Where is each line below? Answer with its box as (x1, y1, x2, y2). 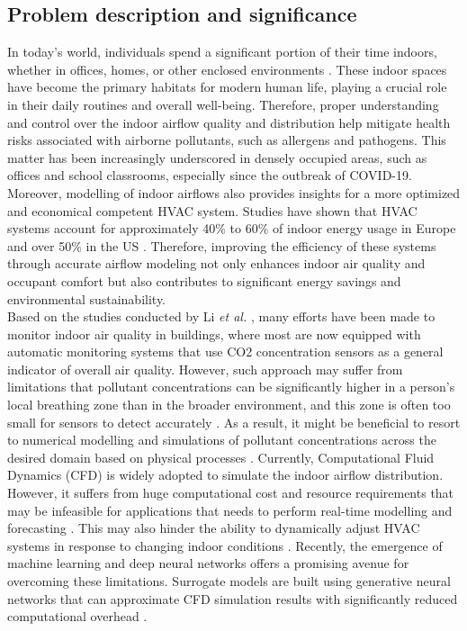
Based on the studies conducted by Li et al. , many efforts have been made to (7, 307, 436, 326)
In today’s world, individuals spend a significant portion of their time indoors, (7, 42, 437, 61)
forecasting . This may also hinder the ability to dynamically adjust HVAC (7, 518, 420, 537)
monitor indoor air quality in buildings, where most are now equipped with (7, 324, 421, 343)
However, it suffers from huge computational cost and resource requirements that (7, 483, 454, 502)
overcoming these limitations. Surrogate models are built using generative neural (7, 572, 451, 590)
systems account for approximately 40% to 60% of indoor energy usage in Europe (7, 219, 456, 238)
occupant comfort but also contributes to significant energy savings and (7, 271, 401, 290)
